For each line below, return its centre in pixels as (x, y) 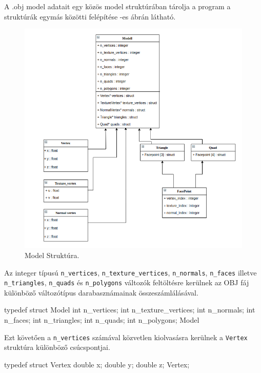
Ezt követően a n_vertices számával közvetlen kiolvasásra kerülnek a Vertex (126, 337)
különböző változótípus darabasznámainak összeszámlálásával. (101, 292)
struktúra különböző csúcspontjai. (57, 347)
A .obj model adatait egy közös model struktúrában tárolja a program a (117, 6)
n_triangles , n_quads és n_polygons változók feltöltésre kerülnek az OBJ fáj (127, 282)
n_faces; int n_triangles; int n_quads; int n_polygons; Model (102, 320)
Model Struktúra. (52, 255)
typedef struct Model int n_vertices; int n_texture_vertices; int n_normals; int (130, 310)
